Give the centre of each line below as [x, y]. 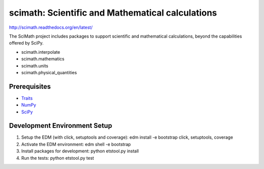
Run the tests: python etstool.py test [58, 158]
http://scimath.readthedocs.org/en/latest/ [51, 27]
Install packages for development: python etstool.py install [80, 151]
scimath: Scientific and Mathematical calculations [113, 13]
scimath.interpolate [41, 52]
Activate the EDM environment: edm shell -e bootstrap [76, 144]
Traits [27, 98]
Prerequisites [30, 86]
